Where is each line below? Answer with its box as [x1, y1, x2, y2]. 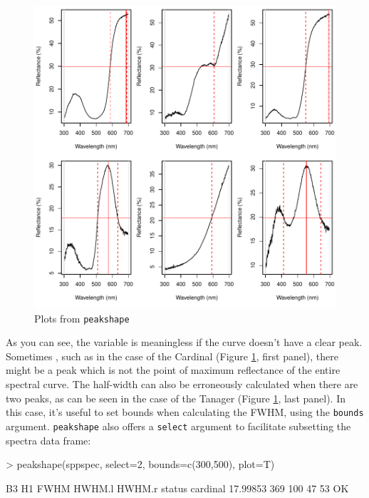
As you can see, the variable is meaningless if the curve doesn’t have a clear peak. [6, 335, 363, 350]
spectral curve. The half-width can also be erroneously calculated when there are [6, 377, 358, 392]
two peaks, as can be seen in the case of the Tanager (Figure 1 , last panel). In [6, 390, 346, 405]
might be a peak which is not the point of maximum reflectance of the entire [6, 362, 341, 377]
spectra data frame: [6, 432, 91, 447]
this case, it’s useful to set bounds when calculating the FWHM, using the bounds [6, 405, 364, 420]
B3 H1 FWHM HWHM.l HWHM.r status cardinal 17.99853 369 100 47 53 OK [6, 480, 349, 495]
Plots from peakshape [34, 310, 130, 325]
